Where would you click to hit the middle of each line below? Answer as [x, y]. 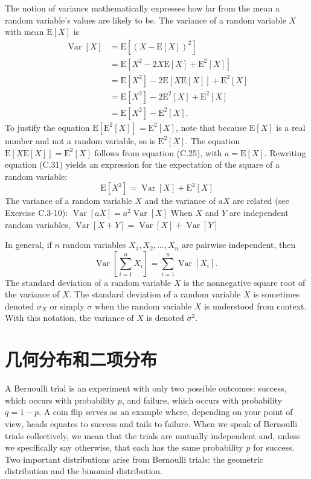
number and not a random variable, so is [80, 140]
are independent [259, 212]
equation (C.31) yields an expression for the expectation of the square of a [143, 164]
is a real [291, 127]
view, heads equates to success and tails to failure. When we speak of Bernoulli [151, 423]
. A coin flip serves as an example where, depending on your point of [166, 412]
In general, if [28, 245]
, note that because [211, 127]
